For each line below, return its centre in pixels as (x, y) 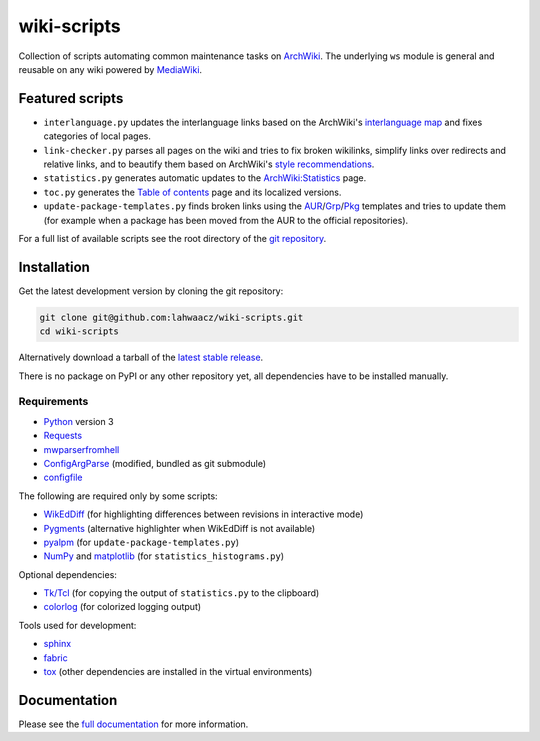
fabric (56, 657)
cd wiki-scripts (79, 331)
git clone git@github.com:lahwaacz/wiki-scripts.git (171, 317)
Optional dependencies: (67, 574)
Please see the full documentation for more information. (133, 724)
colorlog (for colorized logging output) (122, 607)
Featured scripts (71, 98)
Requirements (53, 402)
